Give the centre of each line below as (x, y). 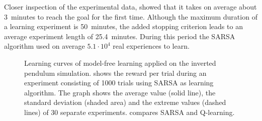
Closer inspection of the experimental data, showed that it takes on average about (130, 7)
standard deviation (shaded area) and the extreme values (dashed (125, 102)
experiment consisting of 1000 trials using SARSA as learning (119, 83)
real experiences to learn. (151, 46)
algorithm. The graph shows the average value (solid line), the (120, 92)
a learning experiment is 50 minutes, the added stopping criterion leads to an (123, 26)
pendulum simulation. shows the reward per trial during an (115, 73)
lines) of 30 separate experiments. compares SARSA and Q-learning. (129, 112)
